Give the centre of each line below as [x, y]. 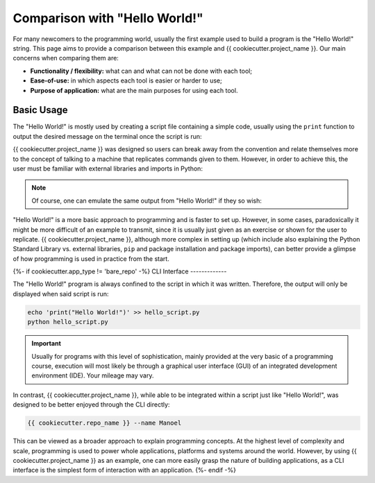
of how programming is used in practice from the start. [91, 259]
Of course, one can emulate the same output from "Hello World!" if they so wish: [147, 201]
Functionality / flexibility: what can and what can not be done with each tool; [141, 71]
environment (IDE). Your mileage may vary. [93, 375]
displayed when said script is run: [61, 294]
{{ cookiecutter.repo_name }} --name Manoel [105, 423]
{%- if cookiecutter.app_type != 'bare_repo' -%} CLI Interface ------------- [120, 271]
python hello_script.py [68, 322]
